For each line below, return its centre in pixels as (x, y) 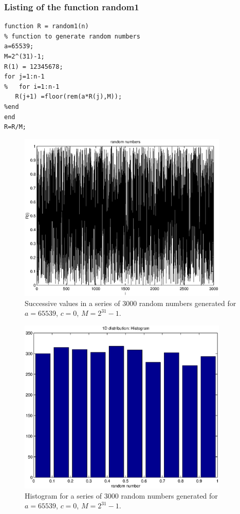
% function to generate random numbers (72, 36)
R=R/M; (15, 127)
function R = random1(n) (47, 26)
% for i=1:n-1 (32, 87)
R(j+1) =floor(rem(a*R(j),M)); (69, 97)
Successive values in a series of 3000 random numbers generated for (131, 303)
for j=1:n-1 (24, 77)
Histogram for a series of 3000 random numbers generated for (121, 495)
